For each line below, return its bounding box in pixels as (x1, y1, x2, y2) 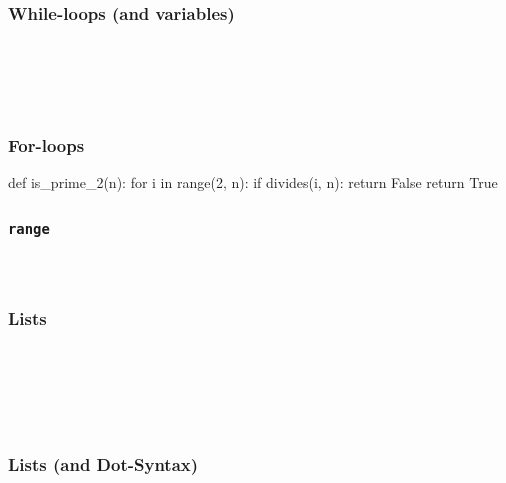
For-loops (8, 133, 85, 158)
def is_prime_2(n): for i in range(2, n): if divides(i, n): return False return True (8, 172, 498, 193)
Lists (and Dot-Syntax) (8, 451, 199, 476)
